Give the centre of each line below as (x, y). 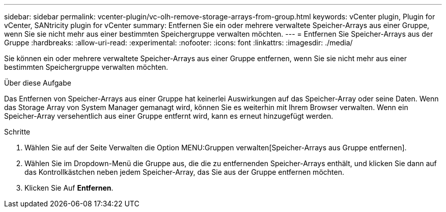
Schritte (17, 132)
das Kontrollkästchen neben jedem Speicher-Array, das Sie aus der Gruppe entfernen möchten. (184, 172)
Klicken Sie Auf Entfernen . (69, 188)
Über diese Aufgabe (38, 83)
